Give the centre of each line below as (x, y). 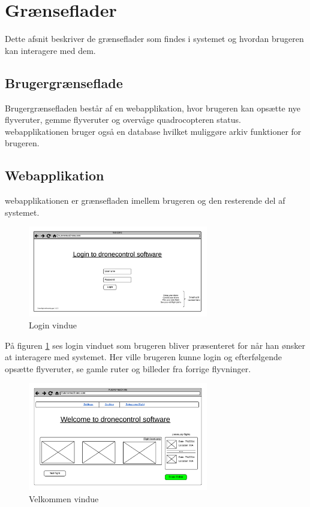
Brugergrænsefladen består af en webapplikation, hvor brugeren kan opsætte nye (153, 108)
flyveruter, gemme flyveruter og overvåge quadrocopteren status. (123, 120)
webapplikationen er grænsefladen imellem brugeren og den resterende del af (145, 200)
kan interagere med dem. (50, 50)
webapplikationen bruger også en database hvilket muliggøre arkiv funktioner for (153, 131)
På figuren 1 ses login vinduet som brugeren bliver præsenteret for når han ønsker (155, 345)
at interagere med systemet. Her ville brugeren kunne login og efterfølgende (143, 357)
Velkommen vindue (64, 499)
